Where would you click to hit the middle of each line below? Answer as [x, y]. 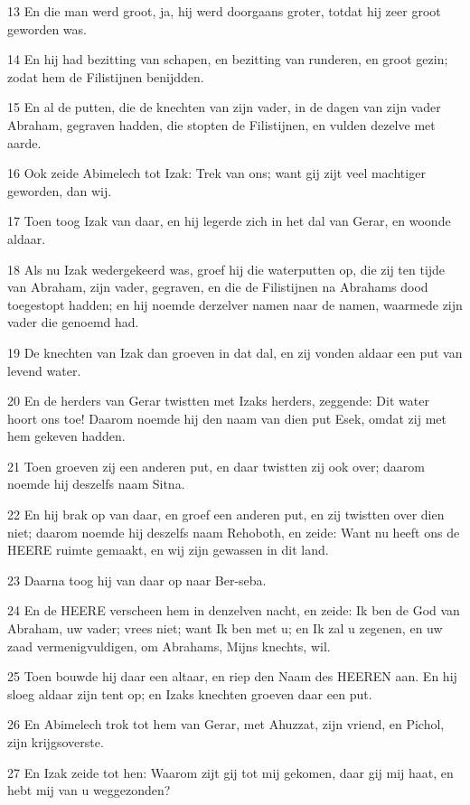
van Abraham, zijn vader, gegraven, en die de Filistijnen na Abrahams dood [218, 287]
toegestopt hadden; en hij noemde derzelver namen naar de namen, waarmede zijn [235, 304]
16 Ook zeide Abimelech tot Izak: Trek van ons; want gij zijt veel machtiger [216, 173]
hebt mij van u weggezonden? [89, 790]
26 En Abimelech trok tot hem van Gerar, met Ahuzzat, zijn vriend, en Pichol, [226, 724]
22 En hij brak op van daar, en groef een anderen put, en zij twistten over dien [226, 515]
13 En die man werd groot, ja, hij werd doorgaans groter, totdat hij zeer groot [224, 11]
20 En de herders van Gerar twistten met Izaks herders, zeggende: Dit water [218, 401]
